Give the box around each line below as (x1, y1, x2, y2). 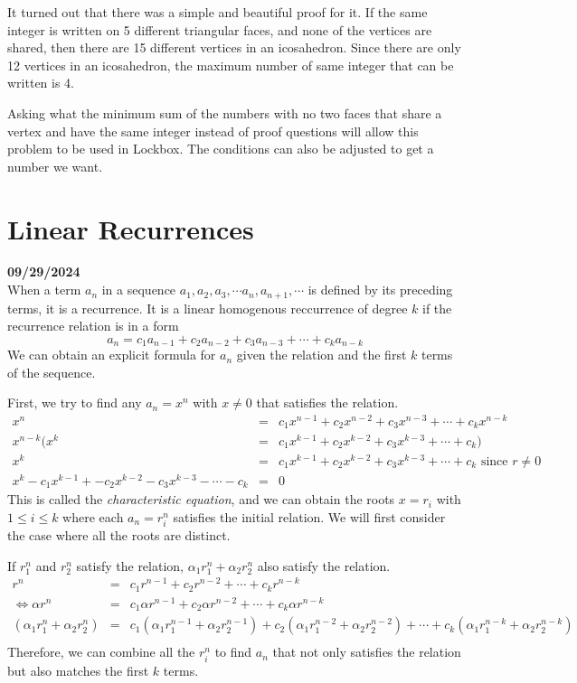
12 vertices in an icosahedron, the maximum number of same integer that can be (7, 55, 454, 74)
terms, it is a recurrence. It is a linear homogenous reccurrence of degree (7, 298, 408, 317)
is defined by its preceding (307, 280, 453, 299)
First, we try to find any (7, 393, 142, 412)
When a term (7, 280, 81, 299)
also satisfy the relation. (257, 556, 391, 575)
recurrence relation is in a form (7, 316, 179, 335)
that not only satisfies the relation (272, 642, 461, 661)
